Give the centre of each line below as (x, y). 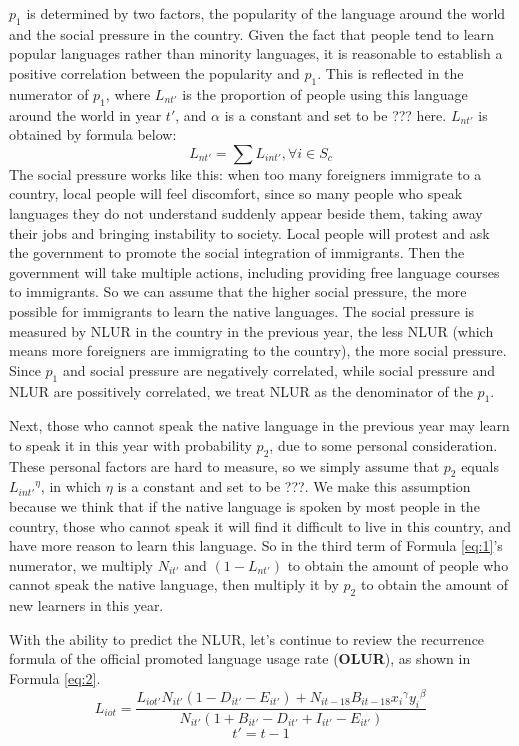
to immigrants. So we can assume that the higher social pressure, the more (238, 291)
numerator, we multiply (81, 564)
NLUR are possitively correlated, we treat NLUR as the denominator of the (241, 390)
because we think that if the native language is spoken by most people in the (244, 506)
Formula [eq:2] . (55, 678)
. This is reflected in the (390, 72)
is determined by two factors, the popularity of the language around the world (266, 13)
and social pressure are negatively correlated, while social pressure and (278, 369)
